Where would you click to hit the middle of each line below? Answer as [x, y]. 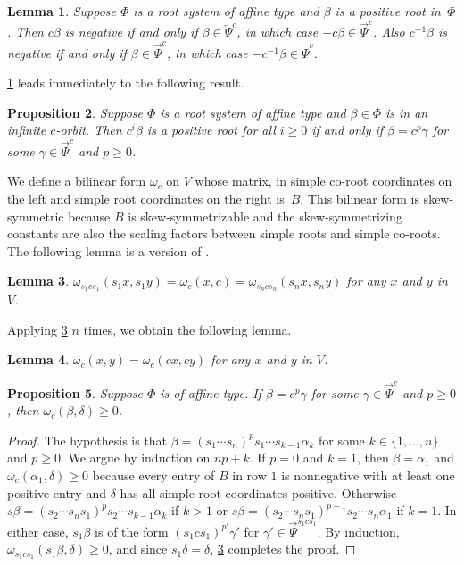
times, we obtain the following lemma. [187, 329]
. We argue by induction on [135, 458]
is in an [406, 112]
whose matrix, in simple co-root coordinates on [323, 181]
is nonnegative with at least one [368, 475]
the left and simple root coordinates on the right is [146, 198]
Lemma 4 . [38, 359]
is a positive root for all [211, 130]
